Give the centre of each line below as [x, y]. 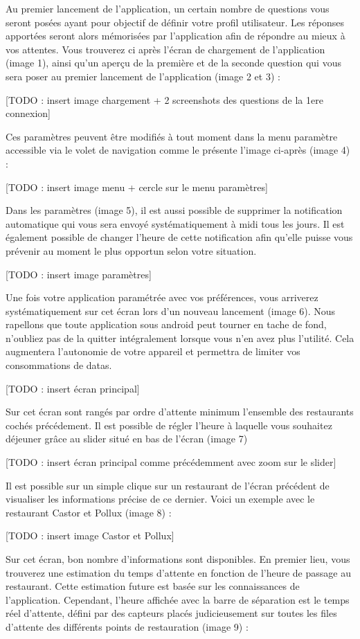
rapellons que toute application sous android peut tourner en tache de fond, [166, 324]
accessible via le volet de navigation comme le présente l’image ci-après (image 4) [178, 150]
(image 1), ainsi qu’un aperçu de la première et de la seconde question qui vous [173, 63]
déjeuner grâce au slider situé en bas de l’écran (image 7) [127, 439]
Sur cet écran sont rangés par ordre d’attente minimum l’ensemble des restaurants [180, 412]
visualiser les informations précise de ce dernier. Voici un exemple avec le [160, 499]
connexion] [28, 113]
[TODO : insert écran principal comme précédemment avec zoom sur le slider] [171, 462]
